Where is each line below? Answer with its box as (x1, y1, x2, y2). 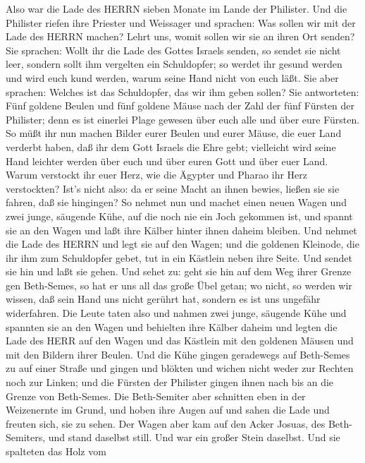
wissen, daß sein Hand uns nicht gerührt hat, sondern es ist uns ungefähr (6, 291, 321, 306)
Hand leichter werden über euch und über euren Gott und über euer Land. (6, 153, 328, 168)
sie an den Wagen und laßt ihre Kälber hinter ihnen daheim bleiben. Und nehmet (6, 222, 357, 237)
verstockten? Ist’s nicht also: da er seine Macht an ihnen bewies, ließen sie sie (6, 181, 340, 196)
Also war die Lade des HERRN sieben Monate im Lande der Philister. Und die (6, 1, 347, 16)
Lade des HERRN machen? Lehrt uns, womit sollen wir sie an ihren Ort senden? (6, 29, 355, 44)
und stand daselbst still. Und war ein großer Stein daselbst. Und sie (48, 430, 340, 445)
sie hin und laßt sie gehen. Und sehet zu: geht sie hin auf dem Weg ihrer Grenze (6, 264, 352, 279)
